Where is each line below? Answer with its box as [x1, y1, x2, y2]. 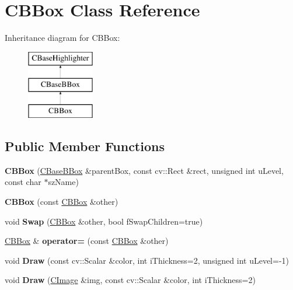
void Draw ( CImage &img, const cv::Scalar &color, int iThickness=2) [5, 274, 256, 286]
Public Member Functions [5, 137, 165, 155]
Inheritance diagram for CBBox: [5, 32, 120, 44]
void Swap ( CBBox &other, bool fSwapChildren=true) [5, 215, 203, 227]
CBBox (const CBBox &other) [5, 195, 118, 208]
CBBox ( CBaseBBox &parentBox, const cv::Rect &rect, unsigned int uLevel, [5, 164, 284, 176]
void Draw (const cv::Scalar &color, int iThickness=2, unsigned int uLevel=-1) [5, 254, 289, 266]
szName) [48, 176, 79, 188]
